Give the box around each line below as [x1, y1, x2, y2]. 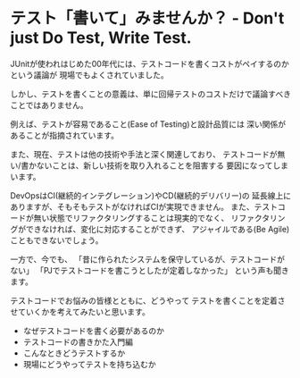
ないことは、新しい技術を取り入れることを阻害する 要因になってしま [36, 160, 289, 171]
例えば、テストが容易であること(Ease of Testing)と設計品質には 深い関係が [10, 118, 287, 130]
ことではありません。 [10, 99, 88, 110]
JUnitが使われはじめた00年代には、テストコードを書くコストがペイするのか [10, 58, 289, 69]
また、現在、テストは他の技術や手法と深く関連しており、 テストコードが [10, 148, 278, 159]
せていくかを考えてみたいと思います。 [10, 306, 150, 317]
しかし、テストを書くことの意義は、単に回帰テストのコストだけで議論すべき [10, 88, 291, 99]
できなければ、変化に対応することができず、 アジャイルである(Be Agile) [25, 223, 290, 234]
